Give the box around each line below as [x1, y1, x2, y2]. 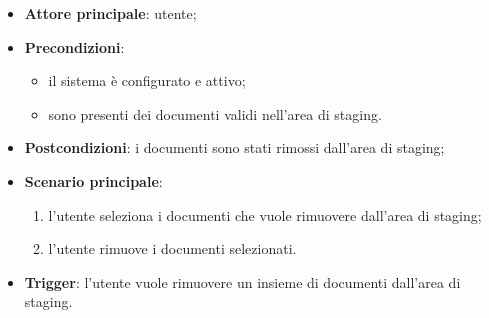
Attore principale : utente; [24, 3, 197, 23]
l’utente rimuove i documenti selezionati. [48, 238, 297, 259]
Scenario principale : [24, 170, 163, 191]
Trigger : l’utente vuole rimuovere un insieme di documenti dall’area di [24, 271, 461, 292]
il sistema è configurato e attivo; [48, 70, 246, 91]
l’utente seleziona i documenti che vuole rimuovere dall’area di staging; [48, 204, 482, 225]
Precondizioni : [24, 36, 125, 57]
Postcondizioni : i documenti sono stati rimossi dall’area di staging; [24, 137, 445, 158]
